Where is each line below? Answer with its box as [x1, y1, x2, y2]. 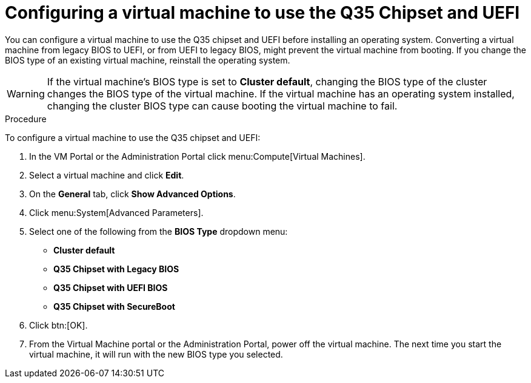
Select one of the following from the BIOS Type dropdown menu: [29, 226, 288, 237]
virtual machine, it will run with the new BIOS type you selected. [29, 349, 283, 359]
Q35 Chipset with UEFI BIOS [53, 282, 168, 293]
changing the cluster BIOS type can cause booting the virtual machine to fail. [47, 99, 398, 112]
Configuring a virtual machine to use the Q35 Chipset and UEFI [5, 2, 520, 23]
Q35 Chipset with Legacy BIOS [53, 263, 179, 274]
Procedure [5, 113, 47, 124]
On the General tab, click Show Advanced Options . [29, 188, 236, 199]
